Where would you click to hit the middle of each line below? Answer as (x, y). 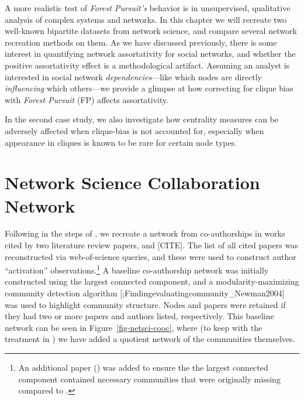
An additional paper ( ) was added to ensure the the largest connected (143, 367)
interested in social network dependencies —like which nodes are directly (133, 76)
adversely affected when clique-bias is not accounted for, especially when (134, 130)
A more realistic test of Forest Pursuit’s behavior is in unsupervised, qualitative (148, 8)
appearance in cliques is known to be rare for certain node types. (121, 142)
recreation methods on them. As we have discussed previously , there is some (141, 42)
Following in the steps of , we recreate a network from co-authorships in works (145, 233)
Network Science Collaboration (132, 182)
